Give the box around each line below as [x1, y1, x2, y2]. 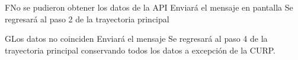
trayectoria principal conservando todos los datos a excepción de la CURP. [5, 44, 276, 56]
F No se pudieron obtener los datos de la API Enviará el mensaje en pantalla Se [5, 1, 293, 13]
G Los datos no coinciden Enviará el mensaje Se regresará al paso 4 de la [5, 32, 268, 45]
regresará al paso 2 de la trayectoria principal [5, 12, 169, 25]
